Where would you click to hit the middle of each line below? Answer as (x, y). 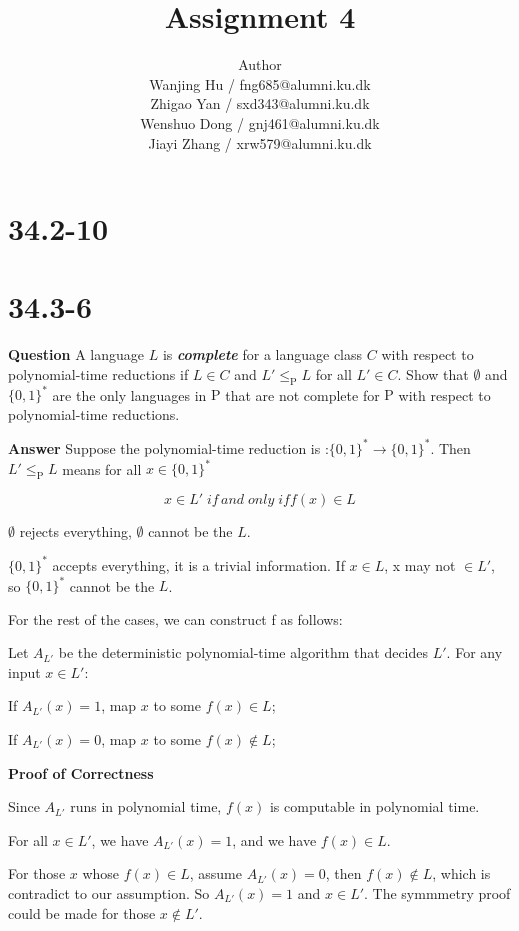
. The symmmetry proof (437, 893)
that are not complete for (302, 394)
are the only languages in (129, 394)
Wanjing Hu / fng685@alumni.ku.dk (260, 83)
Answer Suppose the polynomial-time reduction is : (168, 447)
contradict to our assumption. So (109, 893)
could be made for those (82, 912)
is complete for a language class (262, 354)
